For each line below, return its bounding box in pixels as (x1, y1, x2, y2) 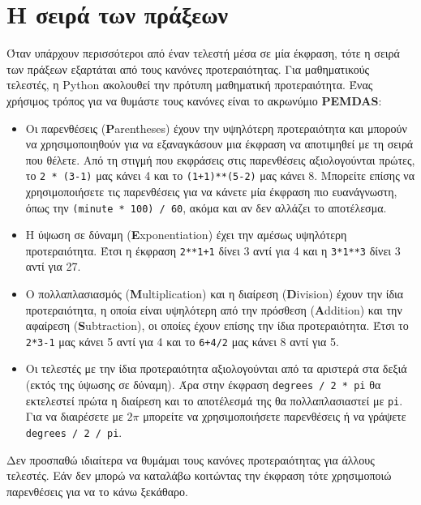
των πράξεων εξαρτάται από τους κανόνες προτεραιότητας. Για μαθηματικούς (6, 60, 370, 77)
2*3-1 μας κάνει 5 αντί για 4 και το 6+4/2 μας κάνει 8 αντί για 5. (25, 332, 339, 349)
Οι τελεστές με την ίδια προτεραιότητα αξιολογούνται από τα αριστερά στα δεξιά (25, 360, 407, 377)
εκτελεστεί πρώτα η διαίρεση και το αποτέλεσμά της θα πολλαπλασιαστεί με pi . (25, 392, 403, 409)
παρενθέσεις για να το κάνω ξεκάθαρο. (6, 482, 188, 499)
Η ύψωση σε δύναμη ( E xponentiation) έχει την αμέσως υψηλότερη (25, 226, 347, 243)
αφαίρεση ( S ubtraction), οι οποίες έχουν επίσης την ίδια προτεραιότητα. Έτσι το (25, 317, 409, 334)
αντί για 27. (25, 258, 81, 275)
